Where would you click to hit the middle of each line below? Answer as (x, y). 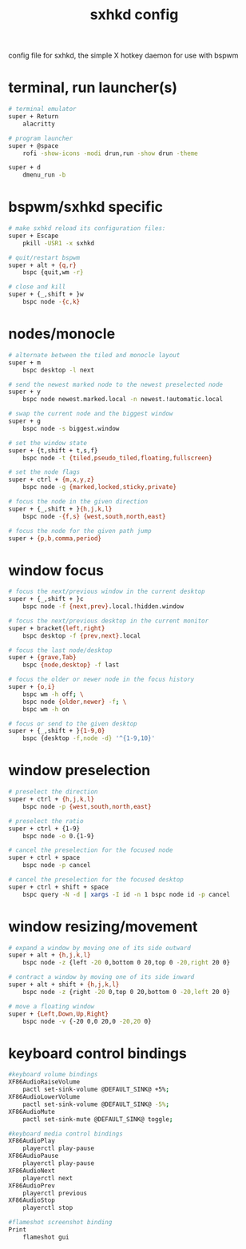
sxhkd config (134, 15)
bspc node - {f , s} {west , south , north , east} (94, 516)
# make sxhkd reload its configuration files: (87, 229)
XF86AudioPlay (32, 1141)
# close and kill (37, 287)
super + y (25, 392)
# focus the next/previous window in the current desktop (107, 592)
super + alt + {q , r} (43, 265)
